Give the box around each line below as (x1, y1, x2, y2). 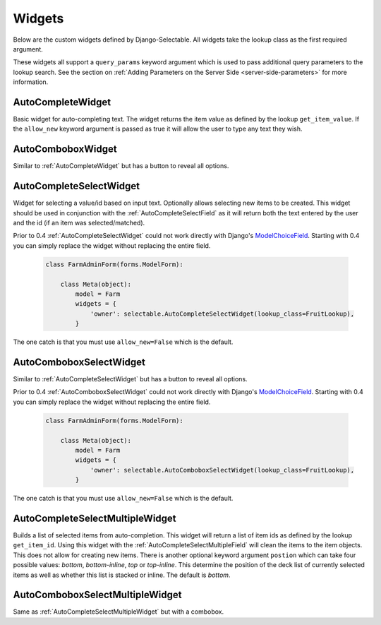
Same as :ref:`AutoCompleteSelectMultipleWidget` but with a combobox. (13, 607, 224, 616)
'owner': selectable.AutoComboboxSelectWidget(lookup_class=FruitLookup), (90, 466, 355, 474)
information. (13, 78, 49, 86)
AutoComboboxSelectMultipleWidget (13, 589, 182, 601)
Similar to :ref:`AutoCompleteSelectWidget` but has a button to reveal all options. (13, 375, 248, 383)
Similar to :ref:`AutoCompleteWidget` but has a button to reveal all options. (13, 162, 229, 170)
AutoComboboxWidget (13, 143, 117, 155)
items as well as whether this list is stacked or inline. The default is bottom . (13, 571, 231, 579)
